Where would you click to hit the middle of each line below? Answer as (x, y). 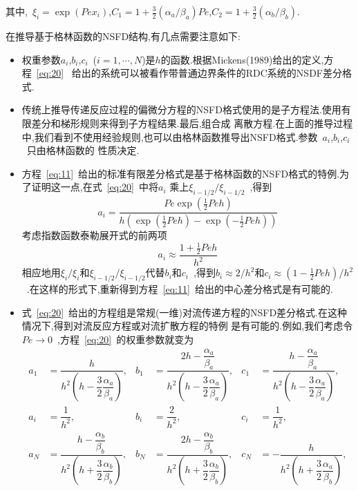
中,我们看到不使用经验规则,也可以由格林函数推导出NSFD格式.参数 (170, 136)
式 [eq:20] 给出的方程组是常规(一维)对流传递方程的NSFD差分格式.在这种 (184, 312)
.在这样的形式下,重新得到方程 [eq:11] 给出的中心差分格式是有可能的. (180, 289)
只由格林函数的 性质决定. (83, 150)
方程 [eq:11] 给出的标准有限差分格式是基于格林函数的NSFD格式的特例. (181, 173)
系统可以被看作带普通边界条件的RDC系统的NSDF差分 (221, 73)
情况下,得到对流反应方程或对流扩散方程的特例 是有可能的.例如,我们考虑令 (187, 326)
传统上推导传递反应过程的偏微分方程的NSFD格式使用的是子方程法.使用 (181, 109)
